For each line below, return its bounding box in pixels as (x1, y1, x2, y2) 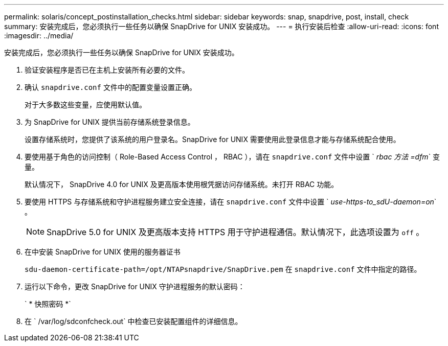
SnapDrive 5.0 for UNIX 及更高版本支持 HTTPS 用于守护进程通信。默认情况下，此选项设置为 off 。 (47, 227, 424, 237)
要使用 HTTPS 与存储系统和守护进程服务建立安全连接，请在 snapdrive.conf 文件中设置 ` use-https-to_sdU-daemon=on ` (25, 197, 437, 206)
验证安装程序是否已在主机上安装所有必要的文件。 (25, 65, 189, 74)
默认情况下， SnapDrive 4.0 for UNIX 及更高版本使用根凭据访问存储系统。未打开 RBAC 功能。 (25, 180, 339, 189)
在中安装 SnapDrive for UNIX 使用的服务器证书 (25, 247, 181, 256)
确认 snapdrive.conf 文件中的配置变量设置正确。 (25, 83, 196, 91)
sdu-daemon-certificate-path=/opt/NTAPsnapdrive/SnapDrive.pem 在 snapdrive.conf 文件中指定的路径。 (25, 265, 421, 273)
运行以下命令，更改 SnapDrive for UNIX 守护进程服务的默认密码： (25, 282, 245, 291)
